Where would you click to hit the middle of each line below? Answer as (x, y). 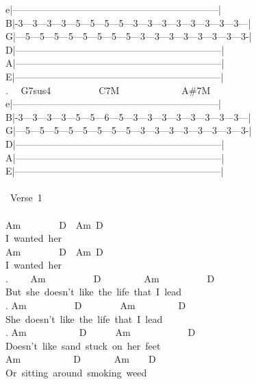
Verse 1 (26, 197)
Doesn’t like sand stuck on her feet (83, 345)
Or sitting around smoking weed (76, 373)
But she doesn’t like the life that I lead (94, 292)
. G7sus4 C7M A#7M (108, 90)
